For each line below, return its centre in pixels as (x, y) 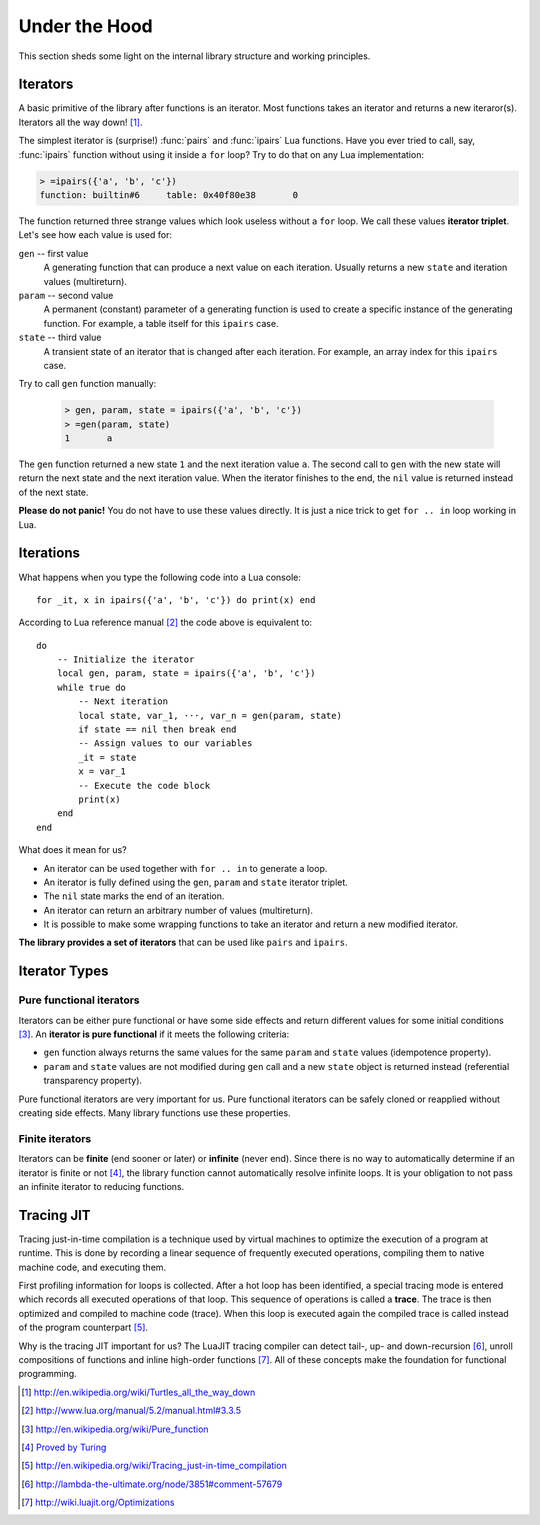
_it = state (107, 757)
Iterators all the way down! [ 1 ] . (80, 122)
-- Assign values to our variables (165, 743)
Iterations (49, 553)
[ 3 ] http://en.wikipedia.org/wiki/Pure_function (115, 1429)
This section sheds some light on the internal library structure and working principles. (194, 56)
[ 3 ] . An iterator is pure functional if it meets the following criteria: (154, 1034)
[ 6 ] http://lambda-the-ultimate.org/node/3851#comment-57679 (152, 1484)
